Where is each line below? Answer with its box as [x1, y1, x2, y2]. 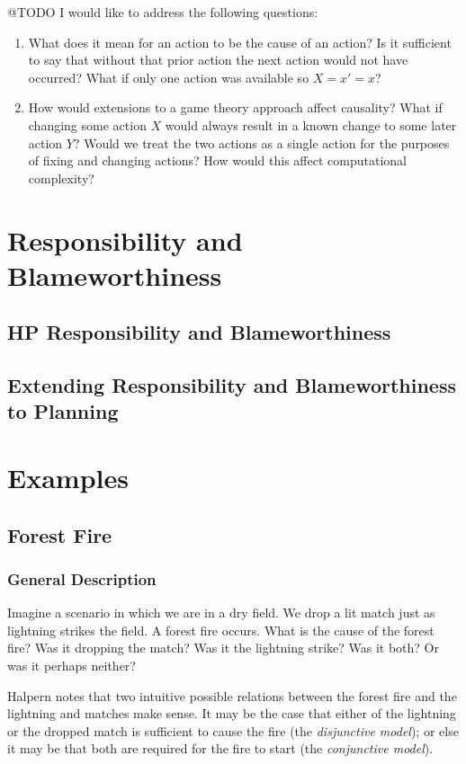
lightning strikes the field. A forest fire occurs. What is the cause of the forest [7, 620, 435, 639]
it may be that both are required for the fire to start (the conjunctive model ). [7, 739, 434, 758]
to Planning [7, 397, 119, 425]
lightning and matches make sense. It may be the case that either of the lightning [7, 704, 456, 723]
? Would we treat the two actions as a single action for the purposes [73, 133, 450, 152]
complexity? [28, 168, 94, 187]
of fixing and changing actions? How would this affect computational [28, 151, 407, 170]
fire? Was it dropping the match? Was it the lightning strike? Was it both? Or [7, 638, 439, 657]
